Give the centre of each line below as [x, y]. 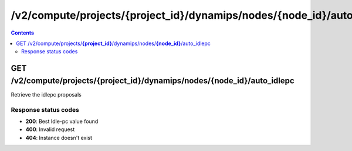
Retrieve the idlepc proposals [46, 94]
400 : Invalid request [50, 129]
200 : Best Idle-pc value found [62, 121]
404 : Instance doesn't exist [59, 138]
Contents [23, 33]
